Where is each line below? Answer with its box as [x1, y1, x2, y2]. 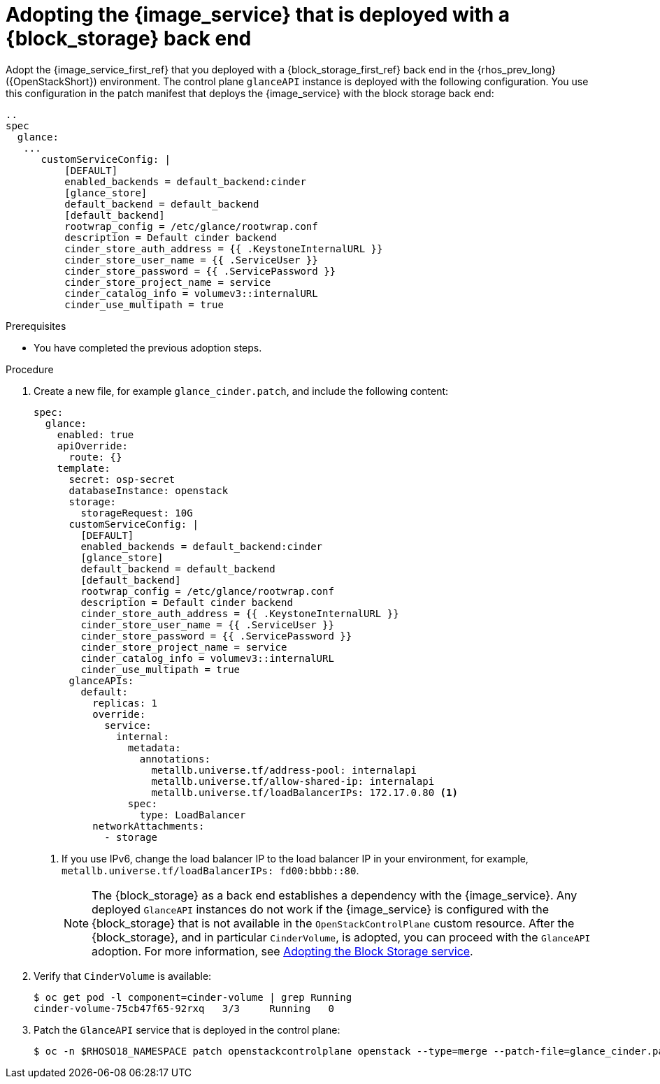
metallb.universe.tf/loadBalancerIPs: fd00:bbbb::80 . [62, 864, 359, 876]
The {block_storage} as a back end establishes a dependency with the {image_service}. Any [92, 888, 577, 902]
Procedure [6, 363, 54, 375]
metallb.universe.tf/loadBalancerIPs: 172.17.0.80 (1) [151, 786, 458, 798]
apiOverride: [57, 440, 128, 451]
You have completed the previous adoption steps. [34, 341, 262, 354]
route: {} [69, 451, 122, 463]
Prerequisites [6, 319, 66, 332]
